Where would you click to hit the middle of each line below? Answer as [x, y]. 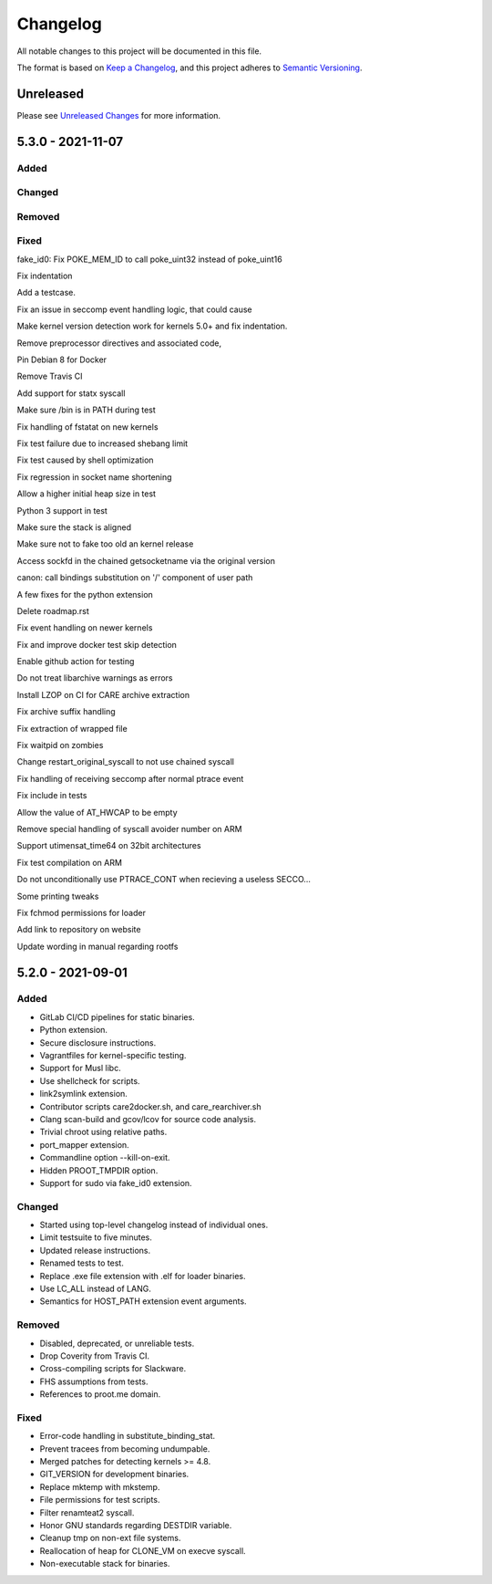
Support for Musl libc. [81, 1068]
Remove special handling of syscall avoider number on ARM [129, 828]
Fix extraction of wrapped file [72, 728]
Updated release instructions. [95, 1250]
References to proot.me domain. [100, 1394]
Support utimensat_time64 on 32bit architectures [109, 846]
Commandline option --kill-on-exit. [105, 1158]
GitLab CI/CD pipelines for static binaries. [117, 1016]
